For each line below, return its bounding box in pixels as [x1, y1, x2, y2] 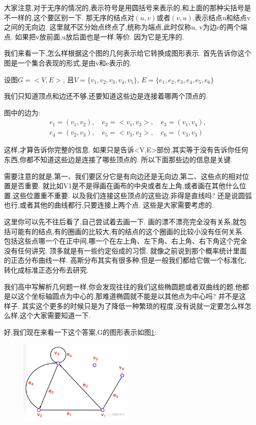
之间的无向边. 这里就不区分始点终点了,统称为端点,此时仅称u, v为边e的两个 [4, 22, 241, 32]
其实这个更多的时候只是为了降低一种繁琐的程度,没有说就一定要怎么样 [22, 300, 245, 311]
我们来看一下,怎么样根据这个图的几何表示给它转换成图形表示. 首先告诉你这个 [4, 48, 252, 58]
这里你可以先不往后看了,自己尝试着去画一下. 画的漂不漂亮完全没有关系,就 [4, 216, 240, 226]
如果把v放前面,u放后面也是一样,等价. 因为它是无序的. [15, 31, 184, 41]
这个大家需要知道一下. [19, 310, 91, 320]
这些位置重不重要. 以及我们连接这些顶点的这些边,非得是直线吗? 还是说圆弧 [12, 190, 252, 200]
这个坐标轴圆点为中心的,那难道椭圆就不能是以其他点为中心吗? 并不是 [17, 291, 239, 301]
